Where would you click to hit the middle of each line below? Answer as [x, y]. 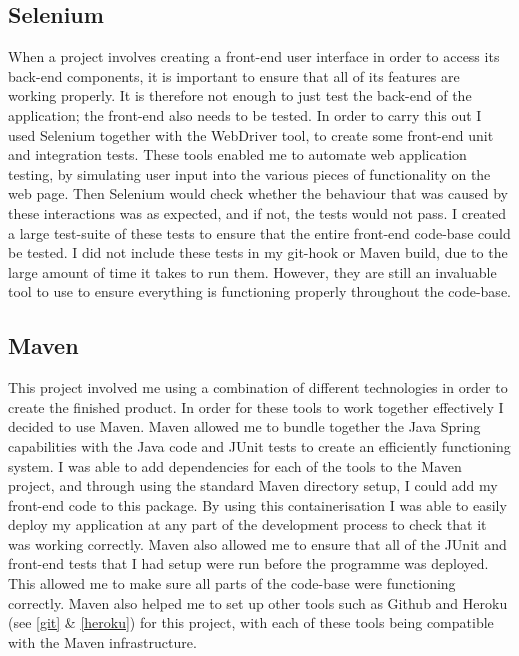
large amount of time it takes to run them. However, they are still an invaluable [252, 271]
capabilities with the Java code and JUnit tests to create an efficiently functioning [259, 445]
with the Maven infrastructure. [102, 641]
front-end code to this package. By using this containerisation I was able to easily [257, 504]
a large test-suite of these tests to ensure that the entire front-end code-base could [259, 232]
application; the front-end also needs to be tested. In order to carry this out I [245, 114]
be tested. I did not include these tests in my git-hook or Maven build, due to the [258, 252]
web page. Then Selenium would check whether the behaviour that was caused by [258, 193]
